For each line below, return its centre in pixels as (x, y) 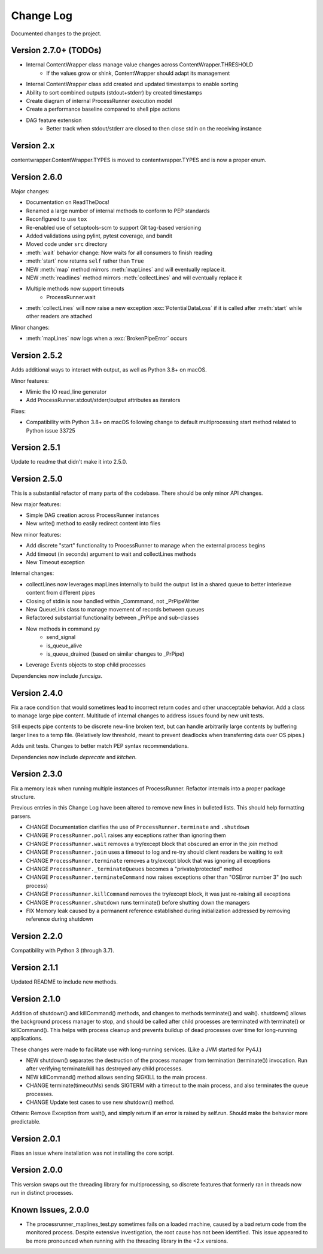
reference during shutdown (60, 919)
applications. (27, 1039)
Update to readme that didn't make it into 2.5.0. (69, 462)
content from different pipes (61, 593)
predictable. (26, 1121)
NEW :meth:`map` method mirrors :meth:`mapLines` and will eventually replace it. (126, 269)
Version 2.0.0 (37, 1170)
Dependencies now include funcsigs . (57, 675)
